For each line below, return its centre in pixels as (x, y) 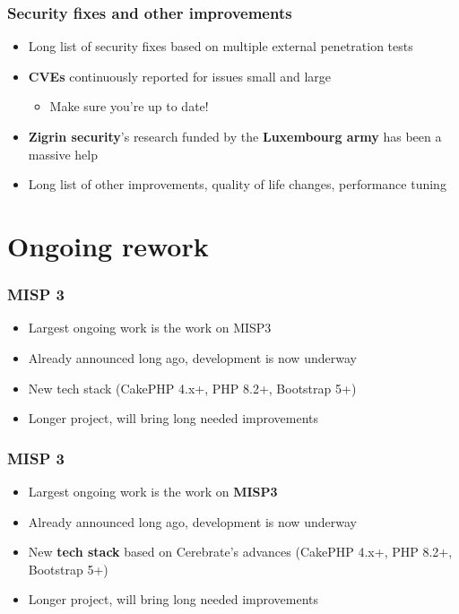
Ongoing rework (108, 245)
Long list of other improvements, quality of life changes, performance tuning (237, 184)
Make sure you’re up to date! (129, 106)
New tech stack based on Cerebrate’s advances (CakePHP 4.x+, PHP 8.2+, (240, 552)
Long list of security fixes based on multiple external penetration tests (221, 46)
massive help (63, 154)
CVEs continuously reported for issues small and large (180, 76)
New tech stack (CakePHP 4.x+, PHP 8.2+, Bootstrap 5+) (192, 388)
